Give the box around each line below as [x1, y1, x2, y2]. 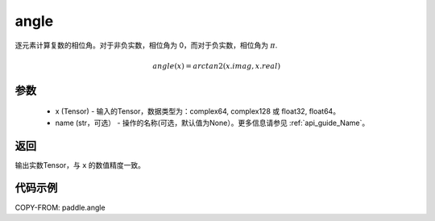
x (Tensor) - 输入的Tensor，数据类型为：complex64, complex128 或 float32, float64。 [55, 106, 341, 116]
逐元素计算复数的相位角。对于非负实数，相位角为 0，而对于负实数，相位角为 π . [14, 40, 278, 50]
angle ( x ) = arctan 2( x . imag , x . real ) [152, 61, 281, 70]
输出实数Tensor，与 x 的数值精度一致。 [14, 160, 145, 169]
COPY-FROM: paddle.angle [14, 202, 106, 212]
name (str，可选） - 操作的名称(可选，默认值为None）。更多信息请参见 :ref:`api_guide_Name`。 [55, 118, 370, 127]
